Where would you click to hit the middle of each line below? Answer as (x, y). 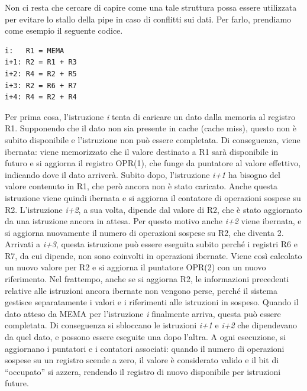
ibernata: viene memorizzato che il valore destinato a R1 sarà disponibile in (142, 151)
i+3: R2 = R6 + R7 (41, 85)
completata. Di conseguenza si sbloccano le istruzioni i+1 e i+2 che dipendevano (151, 325)
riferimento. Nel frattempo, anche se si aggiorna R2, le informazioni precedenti (147, 279)
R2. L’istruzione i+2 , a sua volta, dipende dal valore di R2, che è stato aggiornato (153, 209)
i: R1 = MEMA (35, 51)
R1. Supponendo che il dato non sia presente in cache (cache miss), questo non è (151, 128)
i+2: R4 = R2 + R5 (41, 74)
